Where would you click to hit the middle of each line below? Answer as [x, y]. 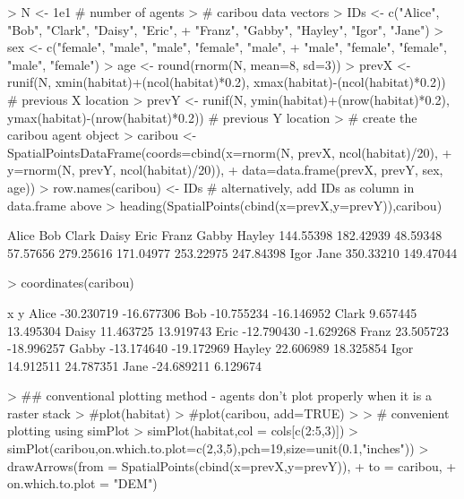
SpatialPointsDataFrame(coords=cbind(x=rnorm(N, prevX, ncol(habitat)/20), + [230, 152]
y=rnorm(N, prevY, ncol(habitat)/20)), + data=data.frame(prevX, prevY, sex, [225, 170]
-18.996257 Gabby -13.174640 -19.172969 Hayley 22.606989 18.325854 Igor [211, 348]
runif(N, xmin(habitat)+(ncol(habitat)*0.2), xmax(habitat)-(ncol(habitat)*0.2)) [227, 82]
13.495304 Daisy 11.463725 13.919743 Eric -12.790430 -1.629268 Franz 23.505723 [228, 330]
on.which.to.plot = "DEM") [82, 483]
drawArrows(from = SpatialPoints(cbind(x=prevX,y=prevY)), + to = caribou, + [232, 465]
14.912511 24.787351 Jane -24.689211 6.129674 [135, 365]
